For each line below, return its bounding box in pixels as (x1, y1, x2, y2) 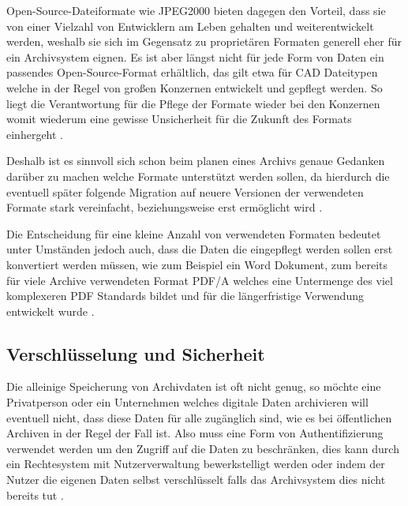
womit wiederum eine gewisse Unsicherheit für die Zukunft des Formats (6, 111, 352, 127)
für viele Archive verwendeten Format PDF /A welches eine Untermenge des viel (6, 272, 393, 288)
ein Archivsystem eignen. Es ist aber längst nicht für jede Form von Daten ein (6, 48, 384, 65)
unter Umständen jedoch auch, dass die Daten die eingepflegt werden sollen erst (6, 241, 393, 257)
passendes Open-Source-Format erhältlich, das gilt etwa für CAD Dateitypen (6, 64, 378, 81)
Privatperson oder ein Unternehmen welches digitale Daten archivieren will (6, 394, 369, 410)
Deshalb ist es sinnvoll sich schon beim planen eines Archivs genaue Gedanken (6, 152, 385, 169)
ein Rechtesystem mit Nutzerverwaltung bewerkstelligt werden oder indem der (6, 455, 385, 472)
